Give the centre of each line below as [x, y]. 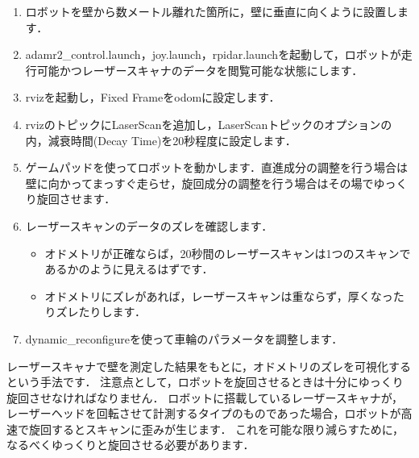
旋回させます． [76, 199]
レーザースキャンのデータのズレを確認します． [149, 225]
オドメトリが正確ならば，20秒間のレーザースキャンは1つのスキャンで [228, 253]
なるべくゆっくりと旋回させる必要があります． [131, 445]
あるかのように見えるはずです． [129, 269]
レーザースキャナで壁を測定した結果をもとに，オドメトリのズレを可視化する [209, 366]
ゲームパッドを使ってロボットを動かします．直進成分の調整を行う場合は [217, 167]
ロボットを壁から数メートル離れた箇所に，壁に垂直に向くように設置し [212, 11]
